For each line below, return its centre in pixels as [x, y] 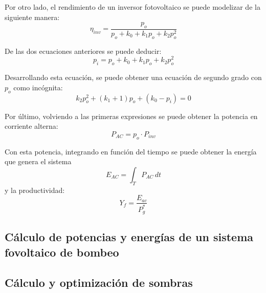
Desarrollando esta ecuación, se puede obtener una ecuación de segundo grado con [133, 77]
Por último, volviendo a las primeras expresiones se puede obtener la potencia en [131, 116]
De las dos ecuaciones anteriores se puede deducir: [83, 51]
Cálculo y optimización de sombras [99, 282]
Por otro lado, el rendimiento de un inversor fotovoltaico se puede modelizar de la [132, 7]
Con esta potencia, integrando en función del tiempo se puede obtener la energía [131, 151]
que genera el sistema [38, 161]
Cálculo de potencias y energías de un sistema [129, 237]
